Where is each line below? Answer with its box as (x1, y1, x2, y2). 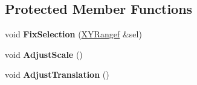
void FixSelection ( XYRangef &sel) (5, 28, 142, 40)
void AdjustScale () (5, 48, 83, 60)
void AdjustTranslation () (5, 68, 109, 81)
